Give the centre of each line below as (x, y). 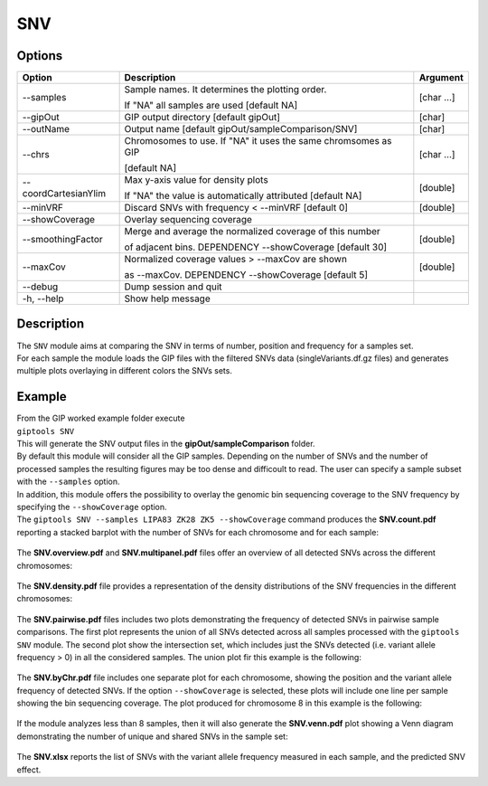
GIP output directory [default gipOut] (202, 118)
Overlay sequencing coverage (188, 220)
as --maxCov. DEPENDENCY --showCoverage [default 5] (246, 275)
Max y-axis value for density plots (196, 180)
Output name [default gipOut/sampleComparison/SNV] (241, 129)
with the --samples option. (69, 482)
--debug (40, 287)
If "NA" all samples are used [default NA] (211, 106)
